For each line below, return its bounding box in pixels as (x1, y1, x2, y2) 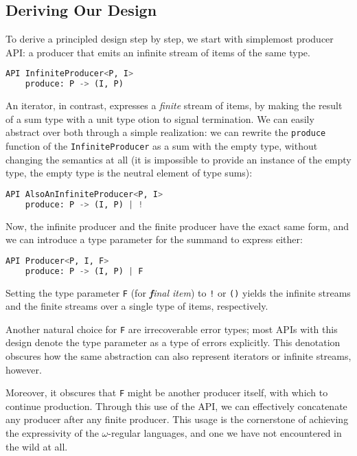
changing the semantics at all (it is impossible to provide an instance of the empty (5, 152, 352, 166)
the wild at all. (5, 439, 68, 453)
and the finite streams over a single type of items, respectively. (5, 299, 268, 313)
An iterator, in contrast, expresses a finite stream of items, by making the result (5, 98, 343, 113)
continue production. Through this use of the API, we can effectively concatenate (5, 398, 347, 413)
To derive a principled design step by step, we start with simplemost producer (5, 32, 334, 46)
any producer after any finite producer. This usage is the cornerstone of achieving (5, 412, 349, 426)
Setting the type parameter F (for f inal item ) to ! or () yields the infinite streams (5, 285, 351, 299)
